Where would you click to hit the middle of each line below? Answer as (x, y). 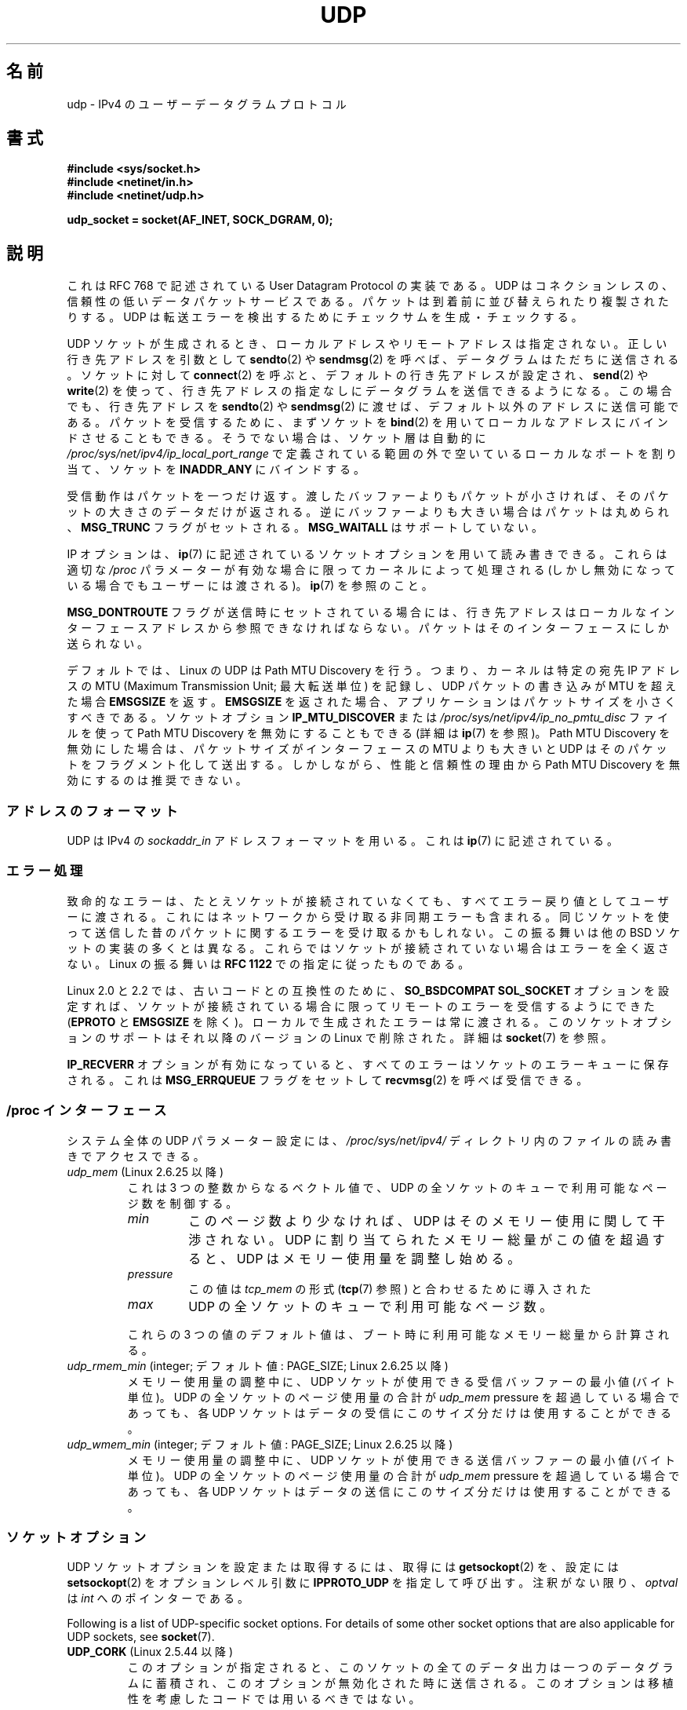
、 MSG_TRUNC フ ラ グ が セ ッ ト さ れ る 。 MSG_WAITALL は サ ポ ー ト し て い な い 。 (305, 528)
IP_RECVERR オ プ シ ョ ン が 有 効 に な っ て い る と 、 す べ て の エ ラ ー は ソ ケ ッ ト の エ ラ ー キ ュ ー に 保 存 (368, 1064)
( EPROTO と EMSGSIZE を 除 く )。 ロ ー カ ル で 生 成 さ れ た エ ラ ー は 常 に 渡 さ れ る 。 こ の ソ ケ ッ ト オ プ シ (369, 1021)
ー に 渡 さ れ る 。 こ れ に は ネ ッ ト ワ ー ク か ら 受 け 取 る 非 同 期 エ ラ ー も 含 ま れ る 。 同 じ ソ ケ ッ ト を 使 (368, 916)
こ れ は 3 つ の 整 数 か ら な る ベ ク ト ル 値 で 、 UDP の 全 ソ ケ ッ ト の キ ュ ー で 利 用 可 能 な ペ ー (397, 1187)
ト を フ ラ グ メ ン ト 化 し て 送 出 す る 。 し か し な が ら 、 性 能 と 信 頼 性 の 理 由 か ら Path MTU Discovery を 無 (373, 765)
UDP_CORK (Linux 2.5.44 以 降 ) (150, 1652)
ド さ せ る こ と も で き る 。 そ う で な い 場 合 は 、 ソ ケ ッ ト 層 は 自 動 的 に (276, 438)
